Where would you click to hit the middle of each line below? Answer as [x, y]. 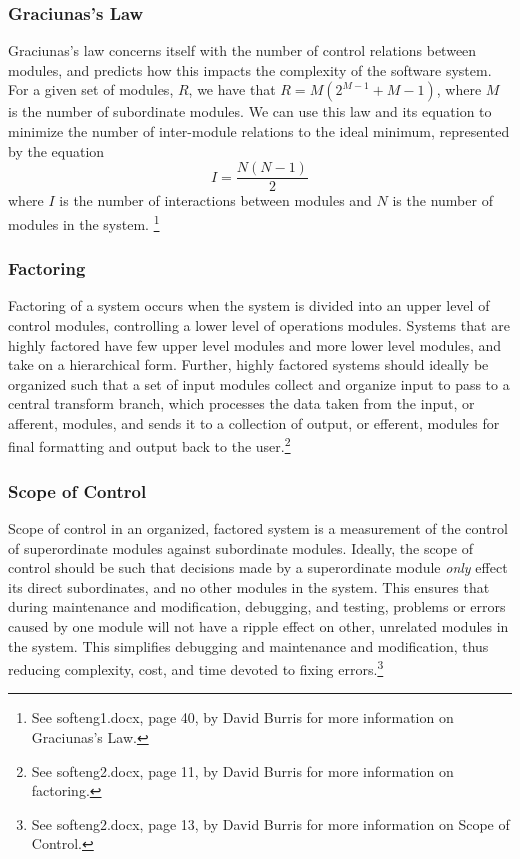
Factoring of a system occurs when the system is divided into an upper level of [249, 305]
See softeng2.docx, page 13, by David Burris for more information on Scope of [270, 823]
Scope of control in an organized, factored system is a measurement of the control [258, 527]
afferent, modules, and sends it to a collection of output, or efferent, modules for [254, 422]
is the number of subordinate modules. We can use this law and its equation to [250, 111]
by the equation [56, 150]
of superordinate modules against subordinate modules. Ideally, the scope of [240, 547]
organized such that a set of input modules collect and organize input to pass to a [259, 383]
